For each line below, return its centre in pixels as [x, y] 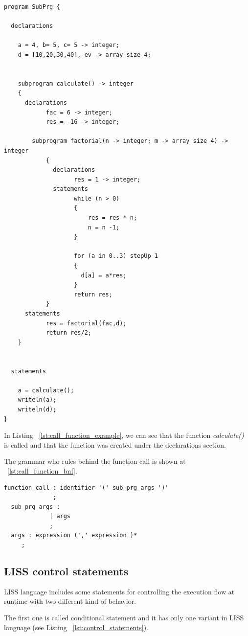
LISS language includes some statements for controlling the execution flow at [119, 591]
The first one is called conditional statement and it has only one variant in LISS [124, 618]
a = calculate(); [46, 390]
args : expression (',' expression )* [74, 535]
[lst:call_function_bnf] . [42, 470]
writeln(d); [37, 409]
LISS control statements [66, 571]
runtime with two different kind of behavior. [70, 601]
